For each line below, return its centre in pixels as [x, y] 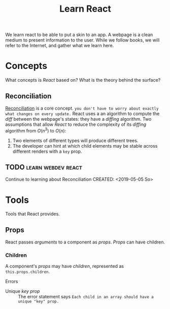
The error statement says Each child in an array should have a [86, 297]
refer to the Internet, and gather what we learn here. [60, 46]
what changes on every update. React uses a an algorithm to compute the [82, 113]
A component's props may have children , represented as [65, 266]
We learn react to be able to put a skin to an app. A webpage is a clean [79, 35]
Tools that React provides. [32, 214]
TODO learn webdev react [44, 167]
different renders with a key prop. [47, 151]
